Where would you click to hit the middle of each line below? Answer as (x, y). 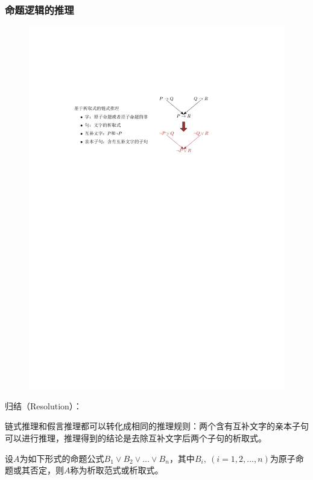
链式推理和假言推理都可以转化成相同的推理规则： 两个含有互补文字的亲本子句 (157, 426)
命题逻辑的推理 (40, 9)
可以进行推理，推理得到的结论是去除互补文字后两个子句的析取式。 (136, 437)
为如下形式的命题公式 (62, 458)
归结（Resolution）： (43, 405)
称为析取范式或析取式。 (117, 470)
